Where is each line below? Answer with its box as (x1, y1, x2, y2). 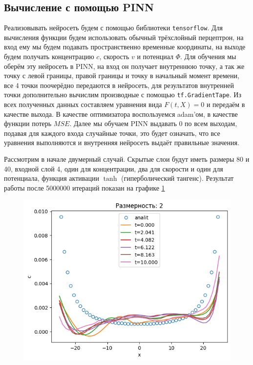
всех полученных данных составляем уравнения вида (4, 99, 162, 109)
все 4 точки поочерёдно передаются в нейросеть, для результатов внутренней (4, 80, 234, 90)
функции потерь (4, 118, 52, 129)
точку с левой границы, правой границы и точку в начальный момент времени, (4, 70, 239, 81)
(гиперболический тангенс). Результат (121, 173, 234, 183)
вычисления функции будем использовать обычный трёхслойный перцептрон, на (4, 32, 244, 42)
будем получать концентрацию (4, 51, 94, 62)
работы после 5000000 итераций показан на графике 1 (4, 182, 165, 193)
